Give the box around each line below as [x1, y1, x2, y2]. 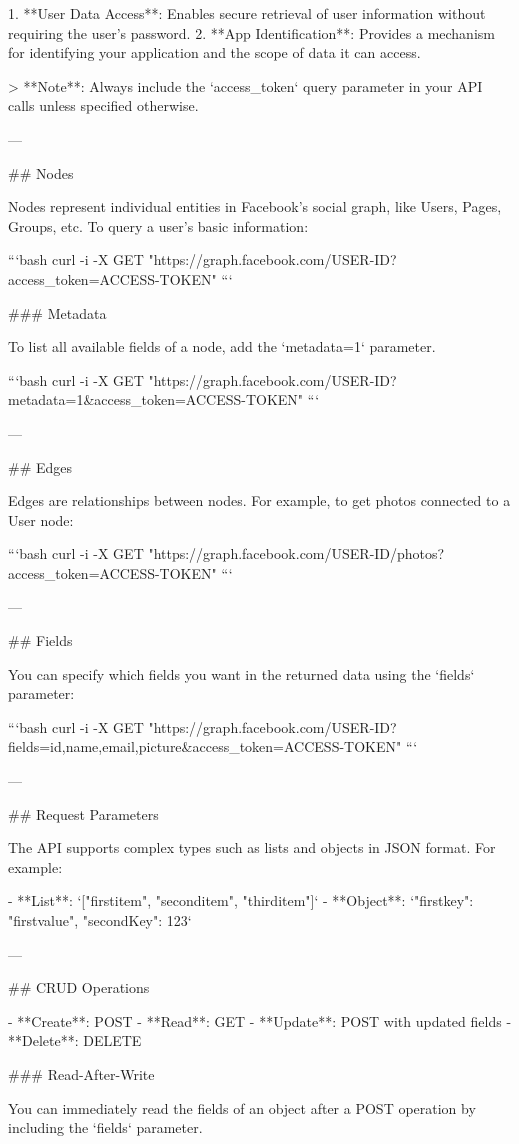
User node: [8, 509, 74, 530]
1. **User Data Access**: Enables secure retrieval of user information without [8, 3, 486, 23]
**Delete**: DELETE [8, 1030, 142, 1051]
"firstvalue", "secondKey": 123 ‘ [8, 910, 192, 930]
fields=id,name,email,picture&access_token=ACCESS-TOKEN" [8, 736, 402, 757]
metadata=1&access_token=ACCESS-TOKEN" [8, 389, 304, 410]
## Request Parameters [8, 803, 159, 824]
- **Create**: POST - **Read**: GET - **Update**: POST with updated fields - [8, 1010, 512, 1031]
